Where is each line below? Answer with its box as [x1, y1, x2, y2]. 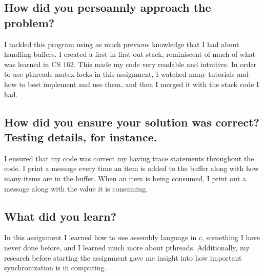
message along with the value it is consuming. [4, 183, 148, 194]
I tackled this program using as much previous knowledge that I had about [4, 38, 239, 49]
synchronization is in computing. [4, 262, 107, 273]
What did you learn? [4, 208, 117, 224]
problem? [4, 14, 55, 30]
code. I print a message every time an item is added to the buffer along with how [4, 163, 259, 174]
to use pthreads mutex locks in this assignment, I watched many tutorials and [4, 69, 249, 79]
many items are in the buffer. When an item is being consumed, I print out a [4, 173, 247, 183]
